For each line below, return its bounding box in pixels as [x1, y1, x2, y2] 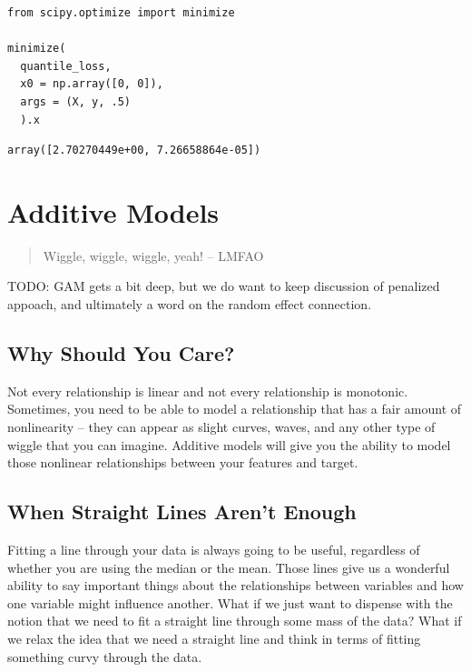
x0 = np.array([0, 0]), [20, 77, 163, 91]
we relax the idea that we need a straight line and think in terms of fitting [7, 629, 421, 647]
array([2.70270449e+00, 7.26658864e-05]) [7, 144, 261, 157]
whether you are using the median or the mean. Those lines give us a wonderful [7, 557, 450, 577]
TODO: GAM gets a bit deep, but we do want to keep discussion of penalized [7, 276, 440, 296]
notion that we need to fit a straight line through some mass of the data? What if [7, 611, 462, 630]
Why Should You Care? [7, 339, 235, 367]
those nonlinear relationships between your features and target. [7, 453, 358, 472]
